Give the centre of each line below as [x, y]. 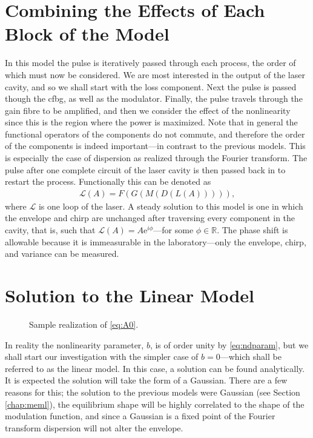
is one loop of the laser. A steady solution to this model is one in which [171, 206]
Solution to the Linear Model [130, 295]
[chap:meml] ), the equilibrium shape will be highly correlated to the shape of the [155, 404]
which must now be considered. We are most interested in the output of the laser [155, 74]
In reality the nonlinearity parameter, [74, 344]
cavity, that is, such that [50, 230]
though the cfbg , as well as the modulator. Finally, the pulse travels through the [154, 98]
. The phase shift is [252, 230]
